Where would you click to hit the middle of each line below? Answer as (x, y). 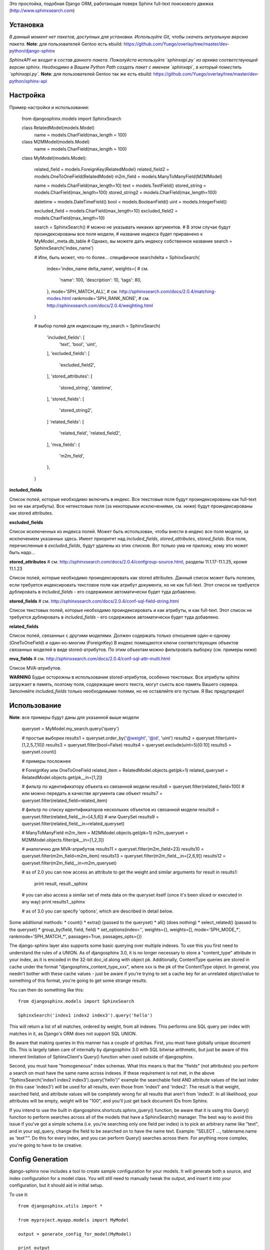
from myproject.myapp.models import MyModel (74, 1220)
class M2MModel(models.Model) (56, 142)
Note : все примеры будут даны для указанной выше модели (74, 717)
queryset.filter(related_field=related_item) (64, 800)
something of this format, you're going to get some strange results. (78, 980)
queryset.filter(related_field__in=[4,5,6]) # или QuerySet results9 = (90, 816)
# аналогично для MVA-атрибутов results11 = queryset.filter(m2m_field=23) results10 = (113, 849)
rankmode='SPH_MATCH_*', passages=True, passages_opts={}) (75, 936)
